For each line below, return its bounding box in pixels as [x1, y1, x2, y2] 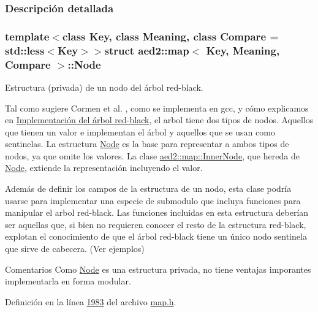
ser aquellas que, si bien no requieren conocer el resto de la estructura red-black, [5, 218, 306, 230]
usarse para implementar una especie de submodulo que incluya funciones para [5, 194, 301, 207]
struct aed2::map [104, 42, 189, 58]
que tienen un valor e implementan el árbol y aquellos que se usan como [5, 125, 275, 138]
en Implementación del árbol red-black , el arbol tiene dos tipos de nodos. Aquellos [5, 113, 314, 126]
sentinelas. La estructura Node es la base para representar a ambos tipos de [5, 137, 289, 150]
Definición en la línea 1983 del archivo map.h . [5, 295, 176, 308]
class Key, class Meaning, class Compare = [62, 28, 279, 44]
